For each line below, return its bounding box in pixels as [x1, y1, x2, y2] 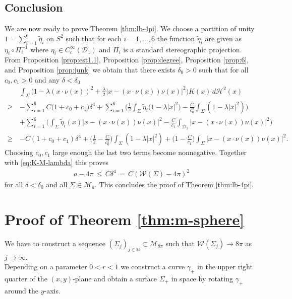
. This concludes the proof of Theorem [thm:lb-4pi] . [95, 179, 254, 190]
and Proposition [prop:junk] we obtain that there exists [5, 64, 176, 74]
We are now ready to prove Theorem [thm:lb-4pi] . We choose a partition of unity [5, 23, 255, 34]
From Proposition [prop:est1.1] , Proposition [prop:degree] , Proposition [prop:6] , [5, 54, 249, 65]
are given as [205, 33, 242, 43]
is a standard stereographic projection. [123, 44, 242, 54]
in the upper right [197, 261, 253, 272]
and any [35, 74, 60, 85]
